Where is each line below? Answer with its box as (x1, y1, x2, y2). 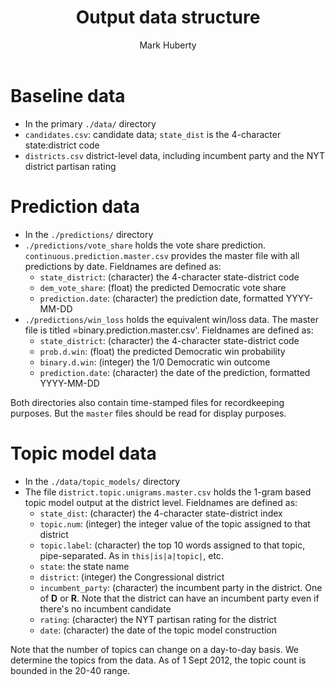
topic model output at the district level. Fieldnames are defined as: (24, 496, 298, 508)
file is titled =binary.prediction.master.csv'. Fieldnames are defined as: (24, 324, 314, 336)
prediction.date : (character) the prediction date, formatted (39, 292, 284, 304)
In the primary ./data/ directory (24, 117, 157, 130)
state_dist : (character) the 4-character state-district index (39, 507, 283, 519)
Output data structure (75, 6, 261, 29)
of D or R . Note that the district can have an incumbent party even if (39, 592, 320, 604)
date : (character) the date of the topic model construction (39, 624, 278, 636)
